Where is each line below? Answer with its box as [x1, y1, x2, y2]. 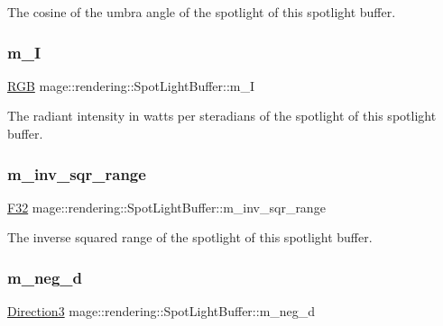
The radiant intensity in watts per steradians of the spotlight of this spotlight [7, 106, 437, 125]
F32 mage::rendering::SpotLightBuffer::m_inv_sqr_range [7, 197, 326, 216]
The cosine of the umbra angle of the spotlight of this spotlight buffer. [7, 3, 396, 21]
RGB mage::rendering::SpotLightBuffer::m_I [7, 76, 255, 95]
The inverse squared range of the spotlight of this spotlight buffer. [7, 228, 373, 247]
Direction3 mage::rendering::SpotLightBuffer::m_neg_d [7, 302, 316, 321]
